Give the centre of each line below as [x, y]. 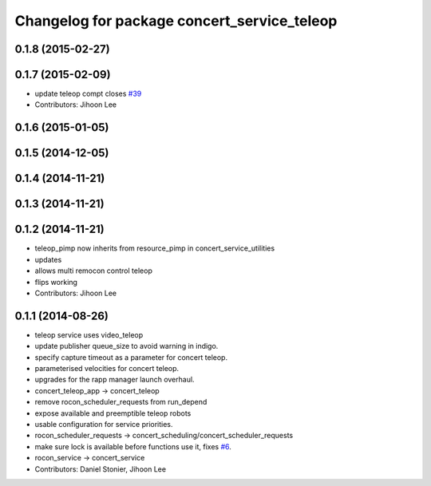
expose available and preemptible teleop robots [113, 413]
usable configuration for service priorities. [104, 425]
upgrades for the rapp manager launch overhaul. [115, 380]
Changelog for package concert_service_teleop [176, 21]
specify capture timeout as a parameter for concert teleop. [131, 357]
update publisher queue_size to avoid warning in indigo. [127, 346]
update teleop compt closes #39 [88, 94]
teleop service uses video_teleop [89, 334]
